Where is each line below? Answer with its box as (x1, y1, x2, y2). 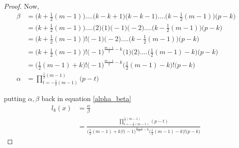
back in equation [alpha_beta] (41, 93, 131, 103)
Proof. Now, (4, 1, 39, 11)
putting (4, 93, 26, 103)
